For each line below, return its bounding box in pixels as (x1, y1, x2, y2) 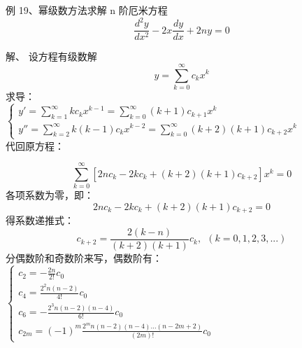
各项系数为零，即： (6, 188, 94, 202)
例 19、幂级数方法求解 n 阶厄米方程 (6, 3, 168, 17)
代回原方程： (6, 138, 64, 153)
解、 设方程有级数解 (6, 49, 97, 64)
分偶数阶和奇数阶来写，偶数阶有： (6, 251, 162, 265)
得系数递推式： (6, 213, 74, 228)
